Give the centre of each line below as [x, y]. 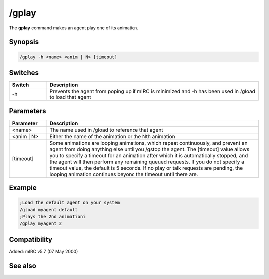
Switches [24, 72]
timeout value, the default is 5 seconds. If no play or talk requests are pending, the [146, 168]
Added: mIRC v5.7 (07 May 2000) [44, 251]
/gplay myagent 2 [41, 224]
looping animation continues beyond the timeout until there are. [124, 174]
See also [23, 265]
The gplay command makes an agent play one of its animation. [74, 28]
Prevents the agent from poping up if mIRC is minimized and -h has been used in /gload [152, 91]
